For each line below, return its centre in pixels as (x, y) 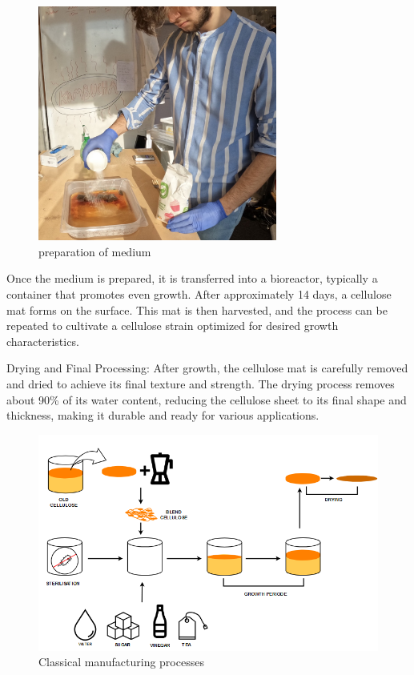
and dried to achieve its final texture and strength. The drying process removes (201, 383)
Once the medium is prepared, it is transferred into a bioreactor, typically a (192, 278)
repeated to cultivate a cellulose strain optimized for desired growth (173, 325)
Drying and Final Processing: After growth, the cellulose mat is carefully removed (207, 368)
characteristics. (43, 341)
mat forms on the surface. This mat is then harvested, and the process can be (197, 309)
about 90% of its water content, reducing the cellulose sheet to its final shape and (207, 399)
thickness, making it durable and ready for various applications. (163, 415)
